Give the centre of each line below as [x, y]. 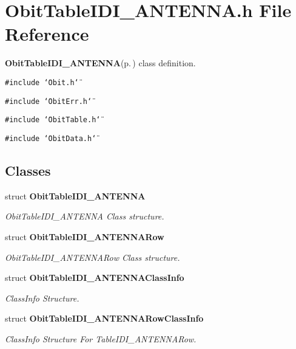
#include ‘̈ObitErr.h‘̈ [49, 101]
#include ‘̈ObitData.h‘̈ [51, 138]
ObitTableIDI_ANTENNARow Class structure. [92, 257]
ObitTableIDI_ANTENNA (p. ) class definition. [100, 63]
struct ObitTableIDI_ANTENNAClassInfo [95, 278]
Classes [28, 170]
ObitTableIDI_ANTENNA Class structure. [85, 216]
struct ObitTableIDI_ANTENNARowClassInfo [104, 318]
